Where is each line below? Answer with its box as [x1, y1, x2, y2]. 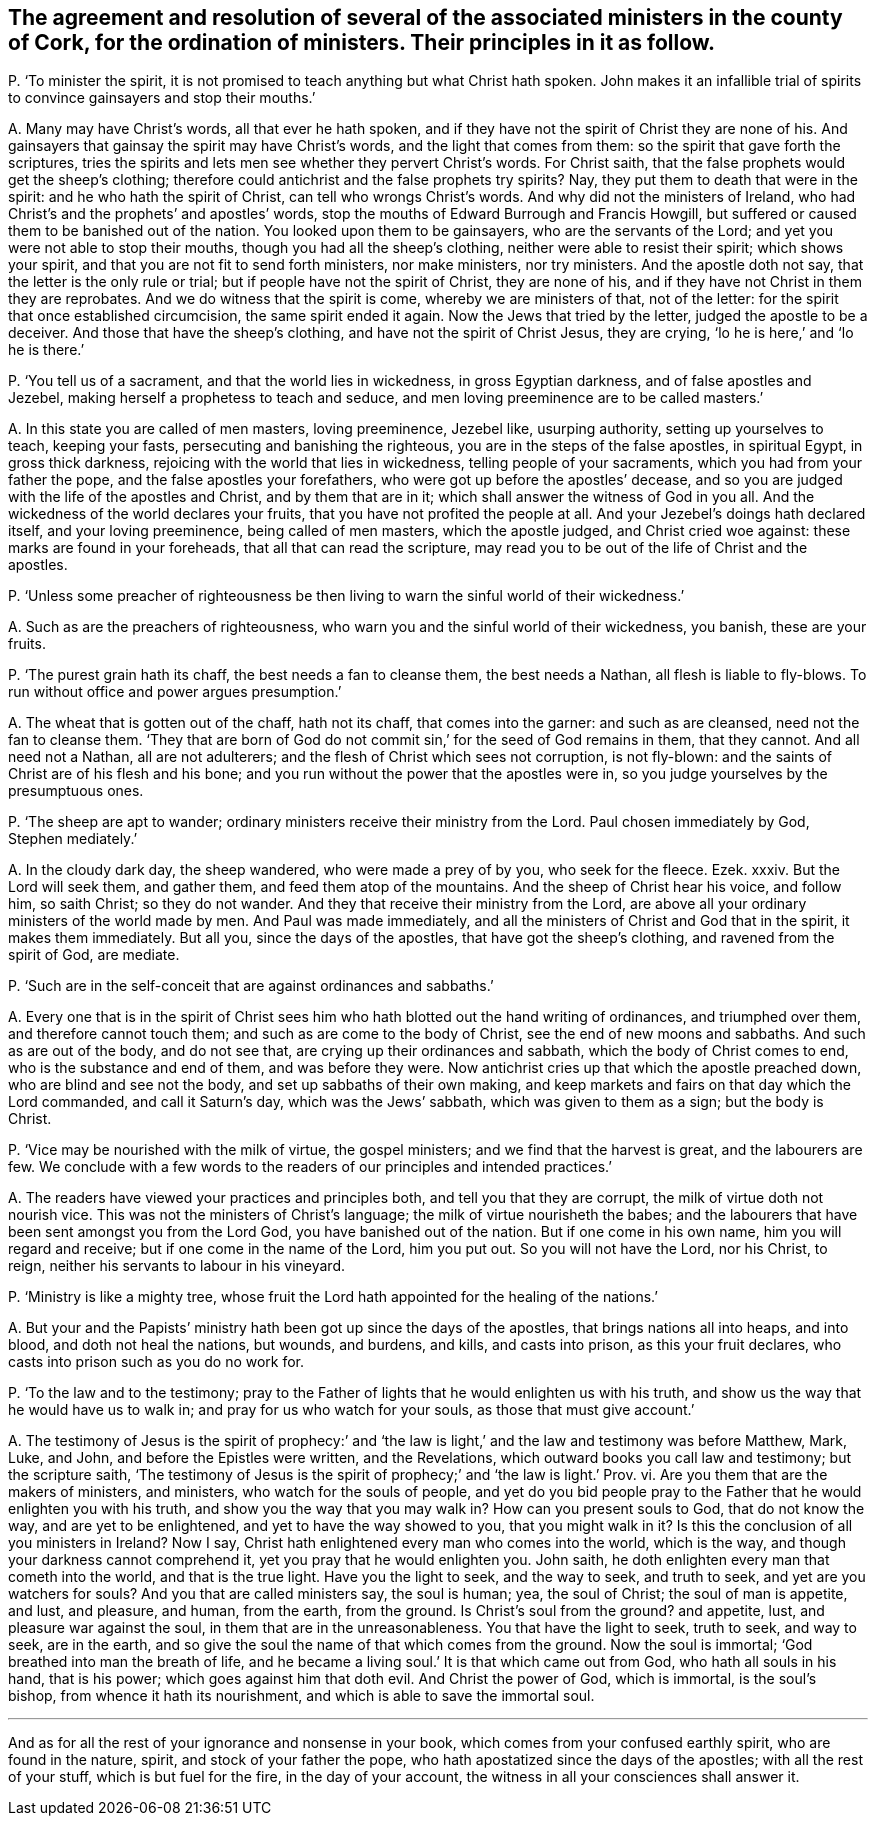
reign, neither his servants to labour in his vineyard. [8, 1257, 346, 1275]
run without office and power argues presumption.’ [8, 683, 342, 701]
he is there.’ [8, 341, 85, 359]
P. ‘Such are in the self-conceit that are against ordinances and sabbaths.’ [8, 977, 494, 995]
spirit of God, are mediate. [8, 946, 180, 964]
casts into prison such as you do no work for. [8, 1353, 305, 1371]
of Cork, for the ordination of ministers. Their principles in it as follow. [8, 30, 716, 55]
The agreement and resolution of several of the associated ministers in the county [8, 5, 843, 30]
